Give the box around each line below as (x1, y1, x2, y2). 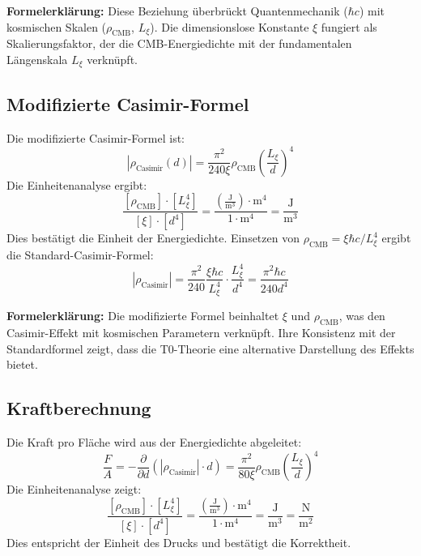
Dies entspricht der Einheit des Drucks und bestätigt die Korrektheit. (6, 533, 351, 550)
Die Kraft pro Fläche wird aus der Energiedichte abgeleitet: (6, 434, 302, 451)
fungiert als (321, 18, 377, 35)
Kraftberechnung (6, 396, 151, 421)
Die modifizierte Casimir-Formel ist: (6, 129, 185, 146)
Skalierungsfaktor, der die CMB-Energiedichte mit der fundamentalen (6, 35, 352, 52)
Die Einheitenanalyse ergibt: (6, 176, 147, 193)
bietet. (6, 356, 38, 373)
